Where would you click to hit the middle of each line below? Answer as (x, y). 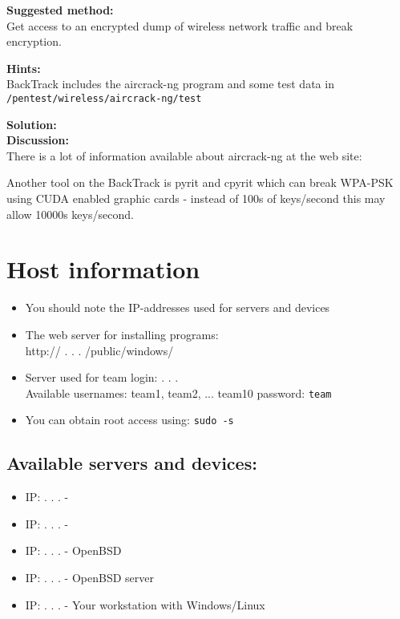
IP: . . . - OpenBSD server (89, 577)
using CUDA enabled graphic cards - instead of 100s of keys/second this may (196, 198)
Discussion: (38, 140)
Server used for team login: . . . (102, 377)
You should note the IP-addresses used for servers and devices (178, 307)
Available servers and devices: (132, 463)
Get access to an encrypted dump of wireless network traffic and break (180, 25)
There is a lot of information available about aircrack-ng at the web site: (184, 155)
